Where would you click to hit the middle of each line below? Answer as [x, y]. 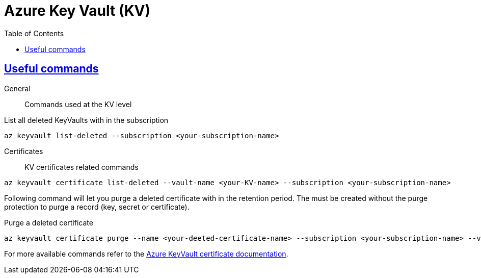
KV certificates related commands [82, 167]
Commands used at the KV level [78, 104]
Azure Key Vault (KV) [77, 11]
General [17, 88]
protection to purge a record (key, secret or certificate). [97, 207]
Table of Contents [34, 33]
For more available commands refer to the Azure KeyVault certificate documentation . [146, 254]
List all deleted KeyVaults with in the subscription [86, 120]
